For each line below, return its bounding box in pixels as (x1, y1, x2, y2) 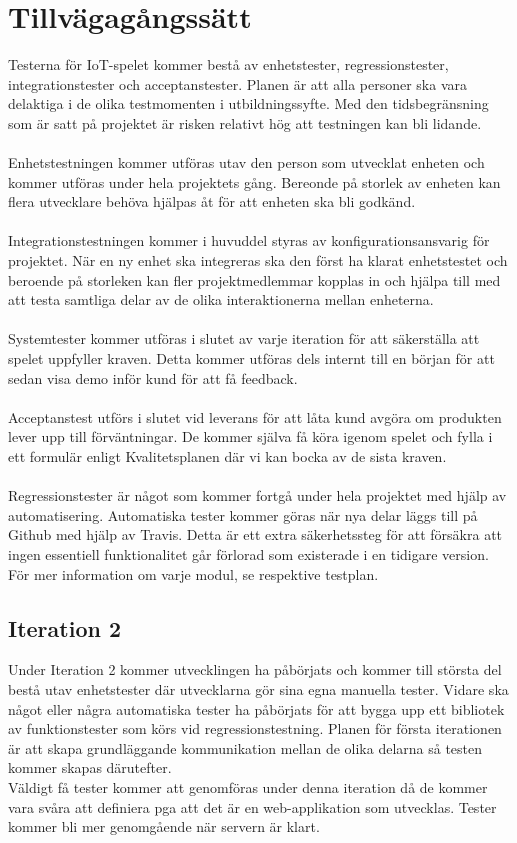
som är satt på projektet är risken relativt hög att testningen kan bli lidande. (8, 112, 482, 133)
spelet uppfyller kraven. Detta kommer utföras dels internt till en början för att (8, 348, 495, 369)
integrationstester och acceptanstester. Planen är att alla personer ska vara (8, 73, 468, 94)
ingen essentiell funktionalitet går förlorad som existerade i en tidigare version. (8, 543, 489, 564)
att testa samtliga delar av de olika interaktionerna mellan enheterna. (8, 289, 434, 310)
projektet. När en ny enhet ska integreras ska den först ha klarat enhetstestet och (8, 250, 508, 271)
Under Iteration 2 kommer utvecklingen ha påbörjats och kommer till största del (8, 659, 502, 680)
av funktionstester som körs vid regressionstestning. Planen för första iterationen (8, 718, 502, 739)
